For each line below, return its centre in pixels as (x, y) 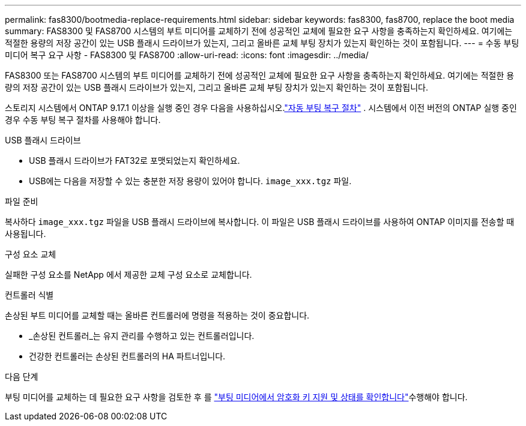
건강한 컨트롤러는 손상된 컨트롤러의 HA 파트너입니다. (127, 356)
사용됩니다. (26, 234)
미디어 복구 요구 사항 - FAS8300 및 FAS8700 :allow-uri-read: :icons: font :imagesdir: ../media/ (187, 55)
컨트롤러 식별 (29, 295)
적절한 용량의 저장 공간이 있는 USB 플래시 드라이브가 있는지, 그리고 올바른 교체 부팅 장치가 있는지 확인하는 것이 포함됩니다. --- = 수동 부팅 (262, 43)
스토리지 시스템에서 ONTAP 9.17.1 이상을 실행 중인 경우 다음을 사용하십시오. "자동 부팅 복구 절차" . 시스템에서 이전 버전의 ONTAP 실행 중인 (261, 108)
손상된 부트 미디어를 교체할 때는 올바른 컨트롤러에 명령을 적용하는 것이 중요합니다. (157, 315)
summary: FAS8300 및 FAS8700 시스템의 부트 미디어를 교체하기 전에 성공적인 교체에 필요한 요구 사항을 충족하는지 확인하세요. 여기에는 (259, 31)
